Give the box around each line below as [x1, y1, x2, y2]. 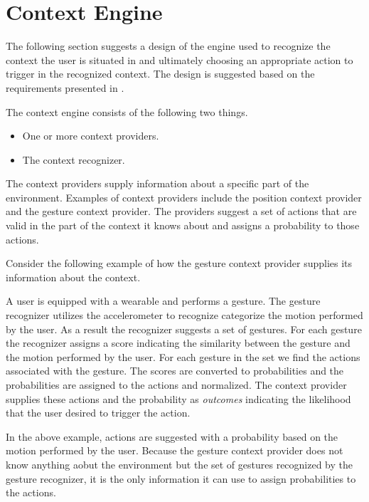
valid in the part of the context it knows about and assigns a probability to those [6, 218, 360, 233]
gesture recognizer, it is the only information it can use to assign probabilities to [6, 471, 356, 486]
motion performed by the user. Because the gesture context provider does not [6, 443, 343, 458]
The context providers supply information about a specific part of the [6, 176, 309, 191]
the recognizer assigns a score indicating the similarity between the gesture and [6, 335, 351, 350]
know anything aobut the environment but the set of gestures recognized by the [6, 456, 353, 471]
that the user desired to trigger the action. [6, 405, 191, 420]
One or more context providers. [22, 128, 159, 143]
